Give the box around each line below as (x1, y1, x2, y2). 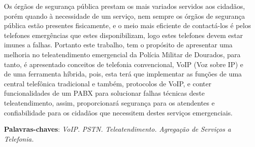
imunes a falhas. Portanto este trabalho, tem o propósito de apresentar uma (4, 39, 233, 50)
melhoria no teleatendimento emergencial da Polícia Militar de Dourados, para (4, 49, 241, 59)
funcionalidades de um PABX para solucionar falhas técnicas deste (4, 88, 205, 98)
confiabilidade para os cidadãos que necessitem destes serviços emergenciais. (4, 107, 233, 117)
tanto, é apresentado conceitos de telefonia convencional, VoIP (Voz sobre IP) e (4, 59, 243, 69)
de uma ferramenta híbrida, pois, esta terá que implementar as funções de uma (4, 69, 242, 79)
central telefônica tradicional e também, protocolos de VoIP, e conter (4, 78, 212, 88)
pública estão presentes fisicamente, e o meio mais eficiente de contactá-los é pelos (4, 20, 251, 31)
